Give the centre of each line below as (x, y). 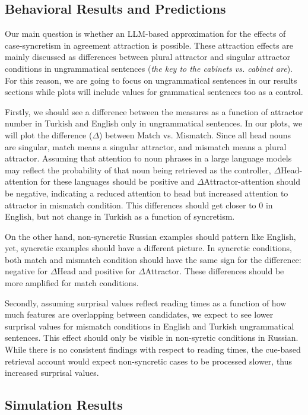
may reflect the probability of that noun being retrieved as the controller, (138, 170)
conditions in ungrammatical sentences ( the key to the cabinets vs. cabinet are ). (149, 68)
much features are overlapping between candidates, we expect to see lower (139, 314)
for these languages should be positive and (118, 181)
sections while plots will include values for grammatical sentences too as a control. (154, 92)
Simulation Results (64, 405)
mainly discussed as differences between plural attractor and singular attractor (148, 57)
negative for (26, 271)
